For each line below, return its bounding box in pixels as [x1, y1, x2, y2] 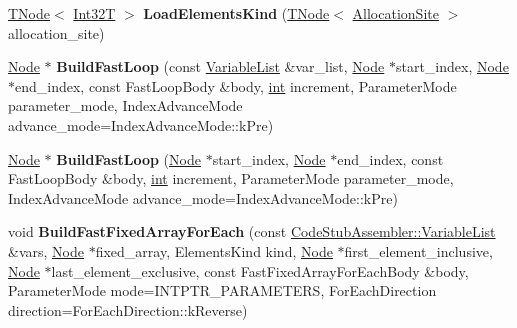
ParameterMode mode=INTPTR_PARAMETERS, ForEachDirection [8, 280, 437, 301]
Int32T [73, 3, 116, 23]
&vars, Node [8, 240, 84, 261]
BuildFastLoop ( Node [56, 148, 201, 169]
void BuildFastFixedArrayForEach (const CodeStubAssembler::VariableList [8, 221, 496, 242]
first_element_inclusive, [344, 240, 493, 261]
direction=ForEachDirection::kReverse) [8, 299, 248, 320]
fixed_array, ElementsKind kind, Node [95, 240, 333, 261]
